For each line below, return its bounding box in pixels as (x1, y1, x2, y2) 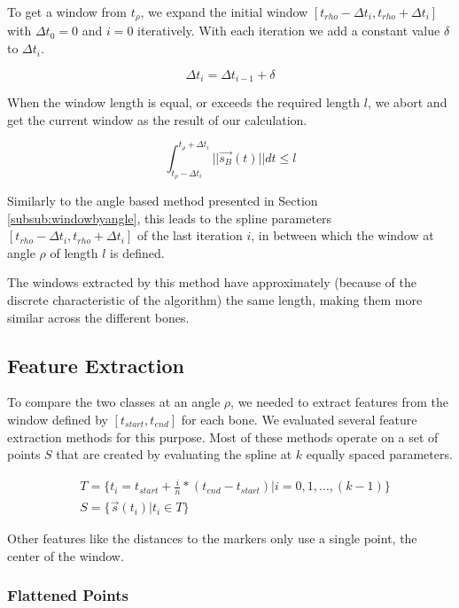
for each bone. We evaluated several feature (181, 409, 417, 428)
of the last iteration (136, 226, 243, 245)
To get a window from (7, 3, 127, 20)
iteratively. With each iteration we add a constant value (137, 21, 440, 40)
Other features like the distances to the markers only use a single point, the (7, 529, 417, 548)
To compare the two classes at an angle (7, 393, 221, 411)
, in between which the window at (251, 226, 434, 245)
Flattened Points (7, 584, 128, 606)
